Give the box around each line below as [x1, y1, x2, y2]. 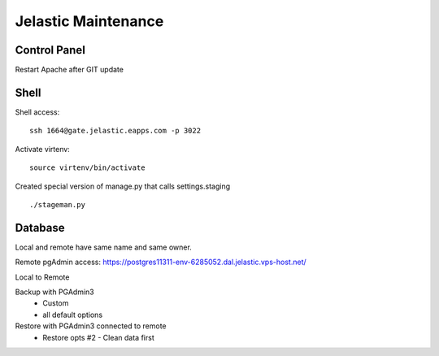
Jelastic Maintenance [15, 12, 164, 30]
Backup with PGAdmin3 [15, 287, 95, 297]
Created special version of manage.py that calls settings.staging [15, 181, 231, 191]
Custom [42, 298, 69, 308]
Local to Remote [15, 272, 70, 282]
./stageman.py [29, 200, 85, 209]
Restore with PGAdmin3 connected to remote [15, 321, 167, 331]
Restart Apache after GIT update [15, 65, 124, 75]
